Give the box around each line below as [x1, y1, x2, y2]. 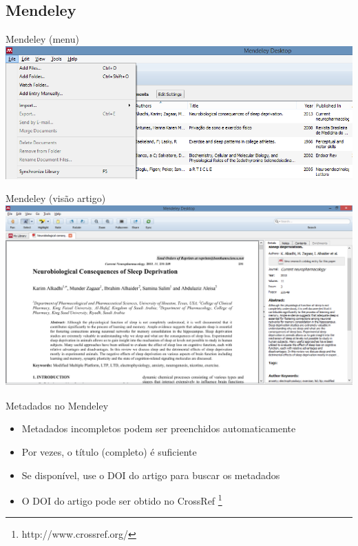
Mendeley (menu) [6, 32, 79, 46]
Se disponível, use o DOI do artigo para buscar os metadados [21, 467, 280, 482]
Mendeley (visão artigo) [6, 191, 106, 205]
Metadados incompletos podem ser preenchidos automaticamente [21, 421, 296, 436]
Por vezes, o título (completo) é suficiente [21, 444, 197, 458]
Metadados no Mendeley [6, 398, 109, 412]
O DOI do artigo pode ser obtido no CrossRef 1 [21, 492, 222, 507]
